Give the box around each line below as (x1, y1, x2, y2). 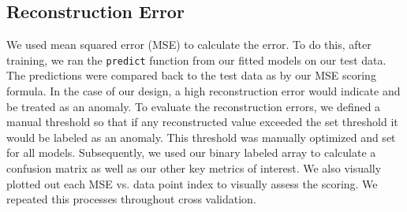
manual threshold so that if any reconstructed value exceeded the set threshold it (6, 113, 398, 130)
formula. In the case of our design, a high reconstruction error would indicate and (6, 83, 401, 99)
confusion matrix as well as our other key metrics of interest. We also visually (6, 160, 382, 177)
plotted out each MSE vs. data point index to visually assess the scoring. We (6, 175, 378, 192)
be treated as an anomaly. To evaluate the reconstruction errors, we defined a (6, 98, 381, 114)
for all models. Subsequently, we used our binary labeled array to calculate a (6, 144, 376, 161)
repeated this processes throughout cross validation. (6, 191, 256, 207)
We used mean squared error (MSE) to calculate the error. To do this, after (6, 36, 372, 53)
